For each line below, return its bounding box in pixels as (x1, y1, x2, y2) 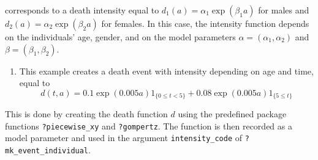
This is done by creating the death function (5, 107, 168, 120)
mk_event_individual (5, 147, 89, 156)
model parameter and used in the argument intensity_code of (5, 131, 243, 144)
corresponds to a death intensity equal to (5, 4, 159, 16)
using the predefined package (178, 107, 287, 120)
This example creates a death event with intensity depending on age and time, (19, 64, 314, 77)
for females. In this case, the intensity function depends (101, 17, 309, 29)
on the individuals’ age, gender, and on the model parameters (5, 31, 236, 43)
